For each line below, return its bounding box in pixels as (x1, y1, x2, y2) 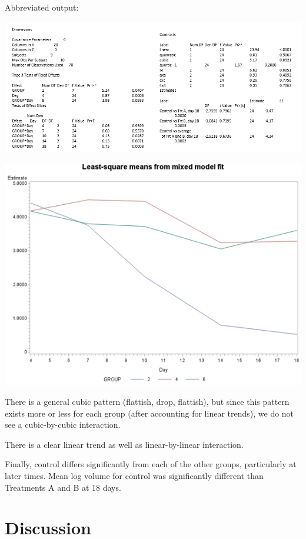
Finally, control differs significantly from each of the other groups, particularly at (5, 458, 297, 470)
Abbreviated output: (5, 1, 79, 13)
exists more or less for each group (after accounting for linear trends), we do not (5, 407, 294, 419)
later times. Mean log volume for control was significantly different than (5, 470, 264, 482)
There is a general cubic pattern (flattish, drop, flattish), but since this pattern (5, 395, 290, 408)
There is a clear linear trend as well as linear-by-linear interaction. (5, 438, 244, 450)
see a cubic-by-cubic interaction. (5, 418, 121, 431)
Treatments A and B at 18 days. (5, 481, 121, 493)
